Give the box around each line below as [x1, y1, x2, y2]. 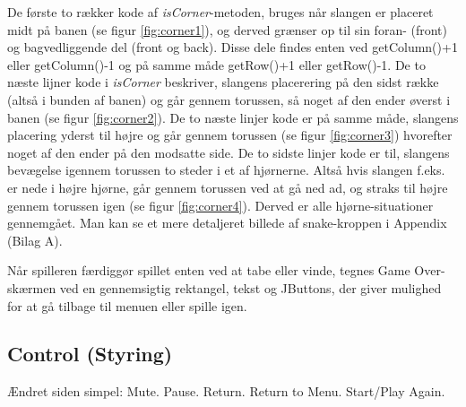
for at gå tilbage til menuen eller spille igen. [7, 296, 247, 315]
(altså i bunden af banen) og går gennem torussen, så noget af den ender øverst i [7, 90, 451, 108]
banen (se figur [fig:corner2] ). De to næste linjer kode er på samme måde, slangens [7, 108, 459, 126]
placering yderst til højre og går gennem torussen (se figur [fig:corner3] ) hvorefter [7, 126, 453, 144]
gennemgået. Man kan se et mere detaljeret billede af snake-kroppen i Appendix [7, 213, 447, 232]
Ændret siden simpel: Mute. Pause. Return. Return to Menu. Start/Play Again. [7, 382, 445, 401]
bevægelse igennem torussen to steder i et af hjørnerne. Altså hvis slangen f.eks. [7, 160, 445, 179]
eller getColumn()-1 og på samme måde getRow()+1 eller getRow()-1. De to [7, 55, 426, 74]
